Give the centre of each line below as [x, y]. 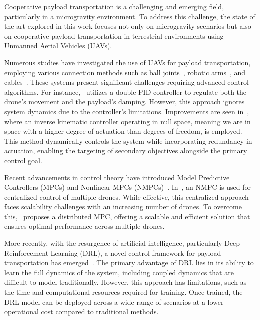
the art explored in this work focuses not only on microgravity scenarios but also [128, 26]
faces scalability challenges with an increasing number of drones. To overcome [123, 207]
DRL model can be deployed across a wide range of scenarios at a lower [114, 302]
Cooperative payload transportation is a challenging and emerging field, [114, 6]
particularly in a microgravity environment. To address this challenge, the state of [130, 16]
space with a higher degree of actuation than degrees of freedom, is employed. [123, 131]
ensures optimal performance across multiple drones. [84, 226]
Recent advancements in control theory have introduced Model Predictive [117, 177]
